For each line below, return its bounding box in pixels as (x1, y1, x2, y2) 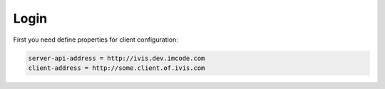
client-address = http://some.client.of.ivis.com (28, 64, 205, 72)
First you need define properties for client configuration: (13, 35, 178, 44)
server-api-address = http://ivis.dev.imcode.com (28, 54, 205, 62)
